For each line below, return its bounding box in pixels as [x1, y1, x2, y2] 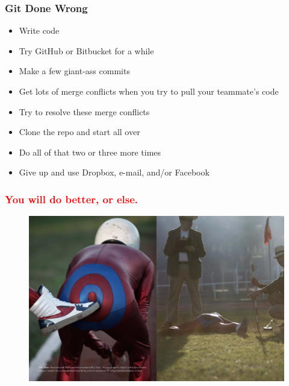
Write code [19, 24, 60, 37]
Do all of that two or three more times [19, 145, 161, 158]
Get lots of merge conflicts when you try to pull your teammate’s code [19, 85, 279, 97]
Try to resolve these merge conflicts [19, 105, 150, 118]
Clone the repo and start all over [19, 125, 140, 138]
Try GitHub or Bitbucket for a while [19, 44, 154, 57]
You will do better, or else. [5, 191, 138, 206]
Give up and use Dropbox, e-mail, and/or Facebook [19, 166, 210, 179]
